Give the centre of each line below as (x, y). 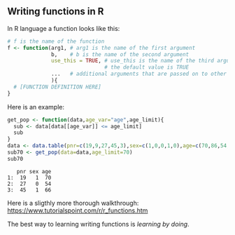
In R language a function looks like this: (64, 28)
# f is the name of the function (56, 41)
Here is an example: (36, 107)
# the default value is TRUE (147, 67)
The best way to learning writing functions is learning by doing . (99, 224)
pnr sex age (34, 171)
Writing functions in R (56, 12)
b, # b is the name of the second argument (120, 54)
